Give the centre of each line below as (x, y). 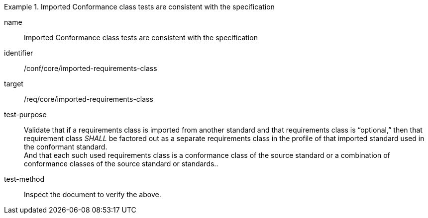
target (14, 84)
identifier (19, 53)
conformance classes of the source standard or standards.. (121, 164)
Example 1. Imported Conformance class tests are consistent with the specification (139, 7)
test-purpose (25, 114)
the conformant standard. (66, 147)
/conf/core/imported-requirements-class (91, 68)
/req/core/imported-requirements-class (89, 99)
